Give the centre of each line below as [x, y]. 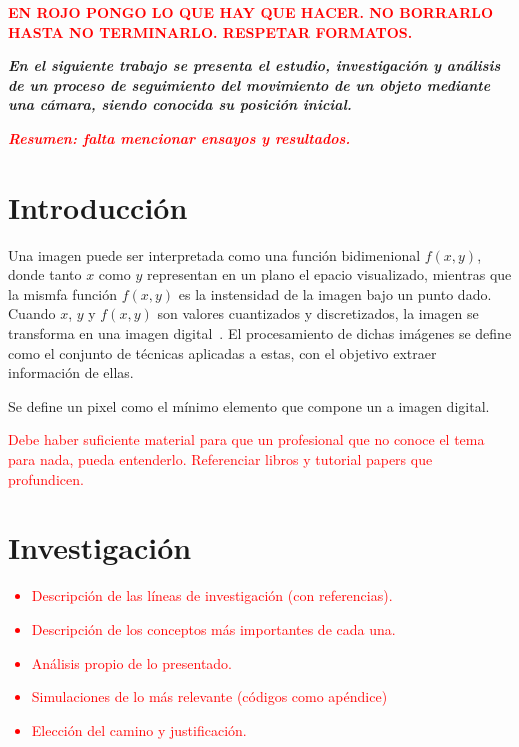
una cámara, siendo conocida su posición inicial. [180, 104]
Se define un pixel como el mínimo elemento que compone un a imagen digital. [249, 405]
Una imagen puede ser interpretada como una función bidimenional [214, 254]
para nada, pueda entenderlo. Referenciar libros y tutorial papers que [220, 459]
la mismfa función [62, 293]
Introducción [98, 206]
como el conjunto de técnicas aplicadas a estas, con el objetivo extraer [222, 352]
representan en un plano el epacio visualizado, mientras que [329, 274]
